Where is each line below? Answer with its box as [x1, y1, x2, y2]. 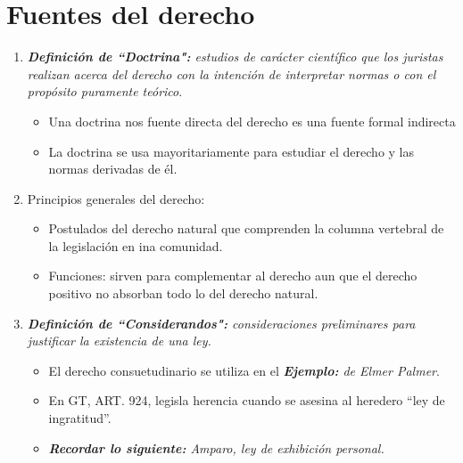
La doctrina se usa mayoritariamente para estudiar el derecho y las [48, 142, 415, 160]
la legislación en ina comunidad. [48, 236, 223, 255]
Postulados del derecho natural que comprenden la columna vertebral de [48, 219, 444, 238]
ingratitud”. [48, 409, 112, 427]
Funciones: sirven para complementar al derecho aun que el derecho [48, 266, 418, 285]
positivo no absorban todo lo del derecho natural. [48, 284, 318, 303]
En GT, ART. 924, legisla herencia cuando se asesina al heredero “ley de [48, 391, 445, 410]
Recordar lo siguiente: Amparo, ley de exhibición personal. [48, 438, 384, 457]
